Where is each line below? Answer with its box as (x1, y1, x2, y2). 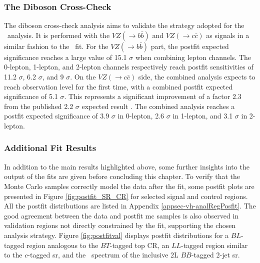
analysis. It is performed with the (7, 29, 110, 40)
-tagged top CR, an (109, 239, 169, 250)
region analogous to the (26, 239, 98, 250)
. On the (70, 71, 96, 81)
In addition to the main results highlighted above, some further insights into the (4, 161, 249, 171)
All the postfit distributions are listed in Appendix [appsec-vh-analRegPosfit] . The (4, 200, 256, 211)
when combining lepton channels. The (135, 51, 251, 62)
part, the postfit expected (150, 40, 229, 51)
